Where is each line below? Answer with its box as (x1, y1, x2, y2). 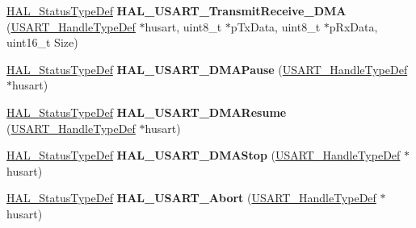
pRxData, (329, 18, 378, 35)
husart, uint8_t (145, 18, 222, 35)
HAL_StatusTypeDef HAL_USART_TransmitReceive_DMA (6, 2, 347, 19)
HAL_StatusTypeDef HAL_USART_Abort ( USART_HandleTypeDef (6, 189, 376, 206)
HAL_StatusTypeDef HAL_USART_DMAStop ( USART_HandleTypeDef (6, 147, 401, 164)
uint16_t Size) (6, 34, 78, 51)
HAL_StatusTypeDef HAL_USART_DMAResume (6, 103, 287, 120)
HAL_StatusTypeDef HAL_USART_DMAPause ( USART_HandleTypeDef (6, 60, 408, 77)
